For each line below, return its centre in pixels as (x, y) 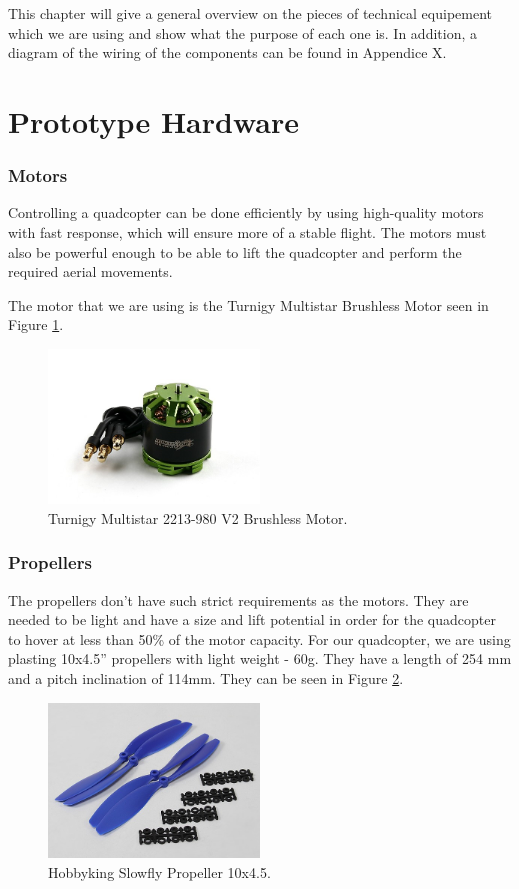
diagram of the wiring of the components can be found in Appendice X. (227, 52)
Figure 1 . (36, 324)
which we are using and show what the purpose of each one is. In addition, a (242, 32)
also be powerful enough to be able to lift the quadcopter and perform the (235, 251)
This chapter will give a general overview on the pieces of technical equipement (250, 13)
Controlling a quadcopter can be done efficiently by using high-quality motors (246, 212)
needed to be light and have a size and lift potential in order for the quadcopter (252, 619)
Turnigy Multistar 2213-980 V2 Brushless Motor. (198, 517)
